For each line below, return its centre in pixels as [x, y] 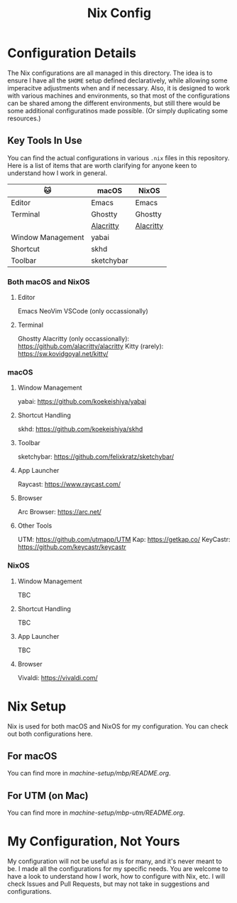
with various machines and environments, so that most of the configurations [119, 95]
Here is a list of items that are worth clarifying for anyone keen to [102, 165]
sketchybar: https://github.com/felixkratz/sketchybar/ [96, 456]
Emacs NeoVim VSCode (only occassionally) [83, 311]
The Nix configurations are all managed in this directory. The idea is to [110, 73]
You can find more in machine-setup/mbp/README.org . [89, 773]
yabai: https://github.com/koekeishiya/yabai [82, 402]
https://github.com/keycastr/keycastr [72, 547]
